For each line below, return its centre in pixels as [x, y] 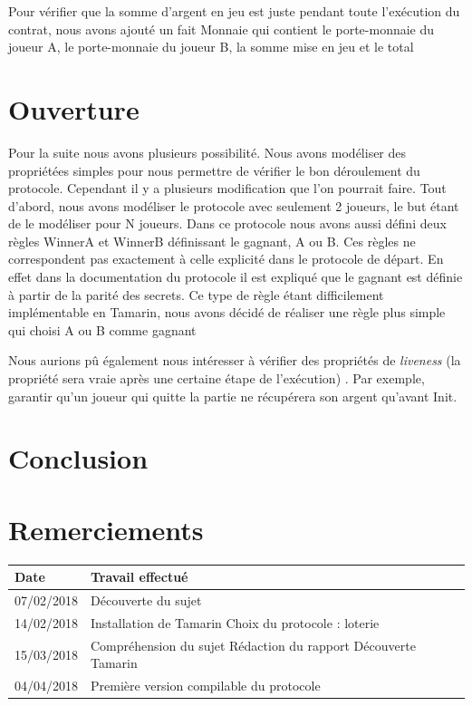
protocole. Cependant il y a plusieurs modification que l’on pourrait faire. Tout [227, 188]
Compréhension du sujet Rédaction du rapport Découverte [253, 645]
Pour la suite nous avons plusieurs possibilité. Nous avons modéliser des [207, 152]
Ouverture [74, 108]
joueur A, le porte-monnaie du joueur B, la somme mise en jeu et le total [211, 47]
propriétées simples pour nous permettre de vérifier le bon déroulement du [214, 170]
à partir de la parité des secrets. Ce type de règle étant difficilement [196, 294]
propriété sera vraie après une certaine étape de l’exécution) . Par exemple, [217, 378]
